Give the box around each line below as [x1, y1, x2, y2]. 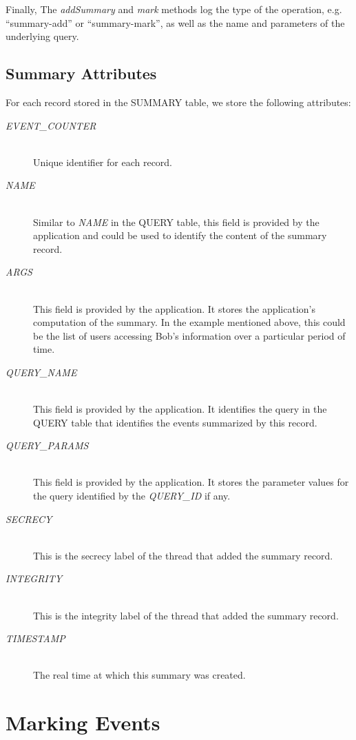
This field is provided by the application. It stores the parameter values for [33, 475, 349, 489]
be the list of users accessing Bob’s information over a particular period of [33, 328, 346, 342]
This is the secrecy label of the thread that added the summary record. [33, 548, 333, 562]
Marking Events [6, 708, 160, 737]
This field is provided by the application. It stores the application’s [33, 301, 315, 316]
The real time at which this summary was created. [33, 668, 246, 682]
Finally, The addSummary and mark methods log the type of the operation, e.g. [6, 2, 342, 16]
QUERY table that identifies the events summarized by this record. [33, 415, 317, 429]
